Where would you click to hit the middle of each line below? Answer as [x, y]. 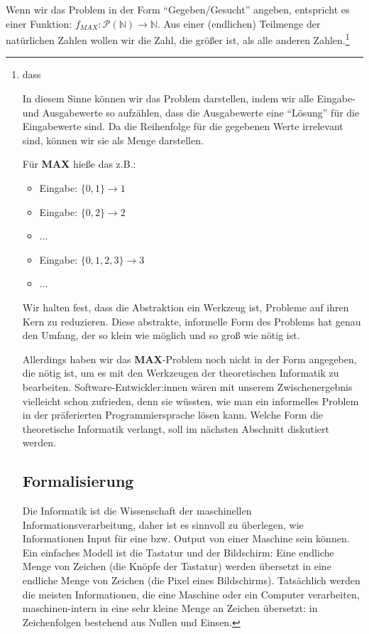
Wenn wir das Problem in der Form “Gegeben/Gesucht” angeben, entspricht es [178, 9]
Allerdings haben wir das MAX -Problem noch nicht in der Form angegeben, [189, 359]
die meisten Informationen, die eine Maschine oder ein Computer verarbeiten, [191, 594]
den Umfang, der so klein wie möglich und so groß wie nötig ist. [161, 335]
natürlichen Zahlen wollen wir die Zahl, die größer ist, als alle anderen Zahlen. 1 [178, 39]
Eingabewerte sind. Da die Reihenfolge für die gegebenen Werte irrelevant [183, 126]
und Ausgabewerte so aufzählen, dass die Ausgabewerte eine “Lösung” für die [191, 112]
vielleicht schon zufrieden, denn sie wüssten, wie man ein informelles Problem [191, 401]
